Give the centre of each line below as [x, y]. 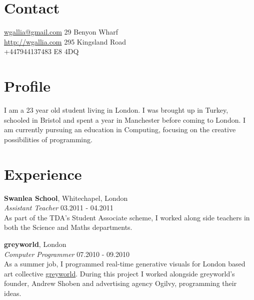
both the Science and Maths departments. [68, 227]
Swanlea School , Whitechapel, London [66, 198]
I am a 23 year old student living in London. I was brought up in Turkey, [116, 110]
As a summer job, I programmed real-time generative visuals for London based [125, 264]
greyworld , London [35, 244]
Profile [27, 86]
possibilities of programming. [48, 139]
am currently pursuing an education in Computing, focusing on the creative [120, 129]
